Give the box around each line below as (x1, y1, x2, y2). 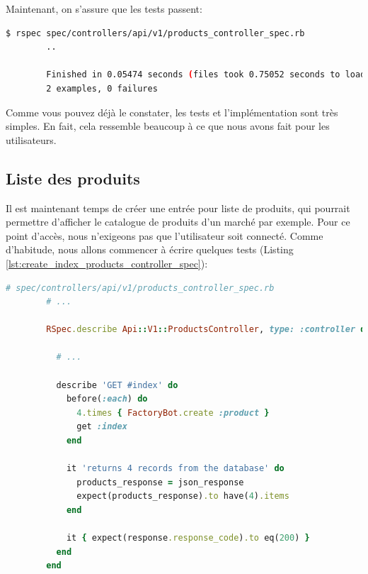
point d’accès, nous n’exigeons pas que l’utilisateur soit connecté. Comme (6, 228, 323, 243)
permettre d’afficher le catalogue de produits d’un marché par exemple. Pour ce (6, 214, 350, 229)
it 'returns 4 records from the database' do (66, 463, 284, 474)
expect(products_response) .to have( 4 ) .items (76, 491, 289, 502)
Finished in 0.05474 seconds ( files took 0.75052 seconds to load (46, 70, 366, 80)
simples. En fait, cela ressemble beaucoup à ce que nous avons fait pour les (6, 118, 330, 133)
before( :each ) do (66, 394, 148, 404)
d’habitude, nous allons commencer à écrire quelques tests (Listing (6, 242, 294, 257)
